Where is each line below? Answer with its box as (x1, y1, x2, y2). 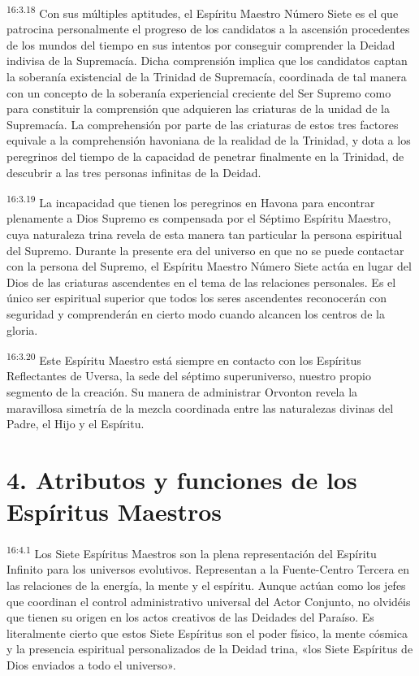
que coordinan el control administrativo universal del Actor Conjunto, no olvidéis (6, 592, 411, 609)
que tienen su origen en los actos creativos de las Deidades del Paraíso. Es (6, 609, 374, 626)
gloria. (6, 321, 38, 338)
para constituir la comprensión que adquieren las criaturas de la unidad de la (6, 100, 390, 117)
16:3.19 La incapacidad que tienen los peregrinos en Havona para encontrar (6, 192, 375, 210)
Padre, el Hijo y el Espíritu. (6, 415, 145, 432)
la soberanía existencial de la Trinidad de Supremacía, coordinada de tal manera (6, 68, 407, 85)
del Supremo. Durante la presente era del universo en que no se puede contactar (6, 241, 404, 258)
